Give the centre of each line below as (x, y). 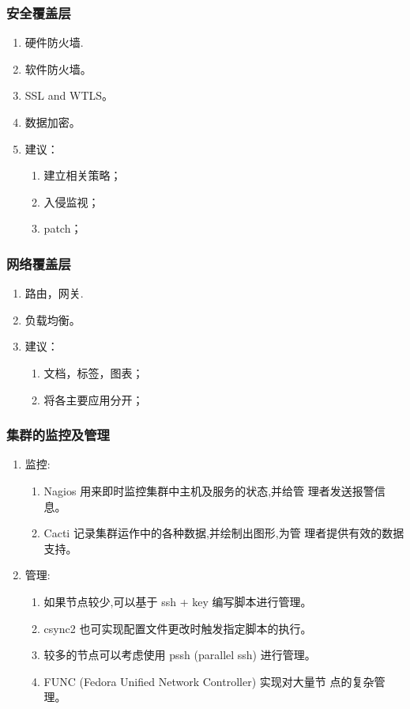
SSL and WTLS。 (69, 95)
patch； (63, 228)
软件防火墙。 (58, 68)
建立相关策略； (83, 175)
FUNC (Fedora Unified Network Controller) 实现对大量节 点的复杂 (209, 681)
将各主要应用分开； (94, 399)
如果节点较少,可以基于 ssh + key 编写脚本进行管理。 (178, 601)
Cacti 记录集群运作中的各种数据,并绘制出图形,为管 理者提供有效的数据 (224, 533)
